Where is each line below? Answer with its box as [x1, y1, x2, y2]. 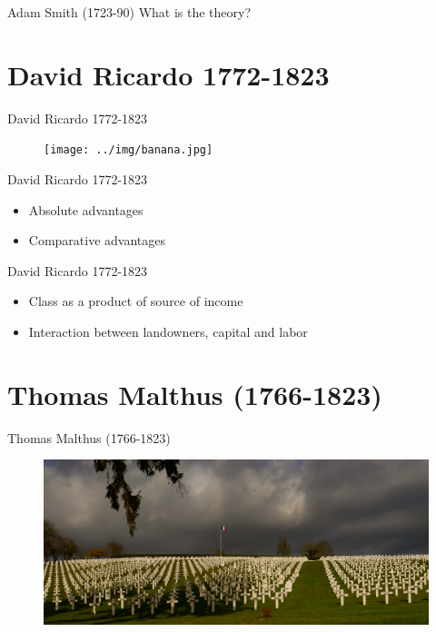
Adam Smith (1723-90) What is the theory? [7, 3, 252, 21]
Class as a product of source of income [28, 291, 243, 311]
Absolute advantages [28, 200, 144, 219]
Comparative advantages [28, 231, 166, 250]
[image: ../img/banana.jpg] [44, 143, 213, 157]
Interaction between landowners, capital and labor [28, 321, 308, 341]
